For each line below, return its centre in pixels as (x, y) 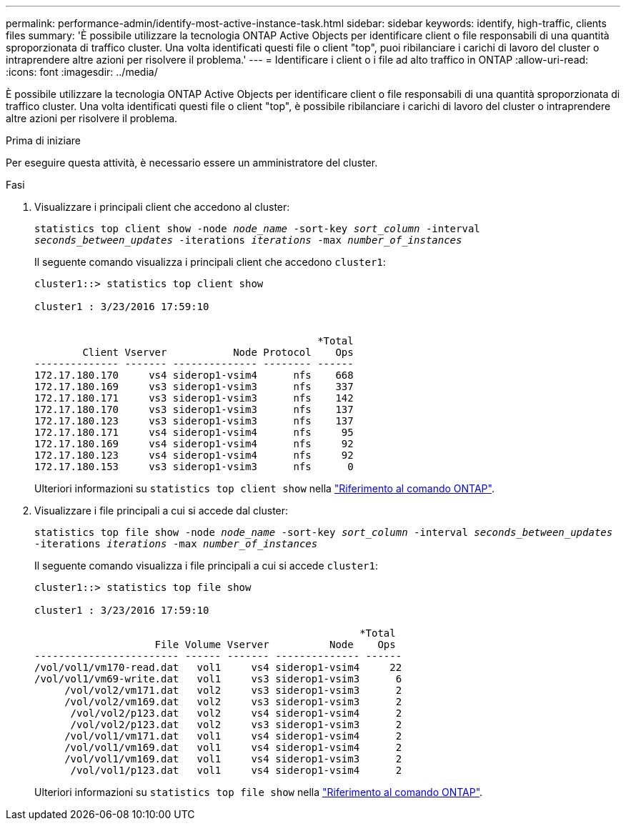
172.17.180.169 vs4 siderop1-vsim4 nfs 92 (194, 444)
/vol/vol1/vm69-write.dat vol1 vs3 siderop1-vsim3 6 (218, 679)
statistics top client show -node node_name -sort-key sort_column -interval (257, 229)
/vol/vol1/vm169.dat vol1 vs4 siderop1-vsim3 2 (233, 759)
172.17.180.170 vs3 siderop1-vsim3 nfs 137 (194, 409)
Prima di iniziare (43, 140)
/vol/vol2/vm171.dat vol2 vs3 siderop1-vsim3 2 (233, 690)
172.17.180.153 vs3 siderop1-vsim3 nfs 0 (194, 467)
